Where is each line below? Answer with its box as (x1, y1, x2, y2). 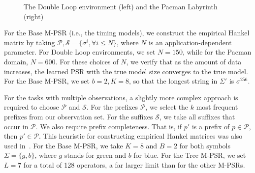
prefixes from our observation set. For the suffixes (4, 111, 153, 121)
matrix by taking (4, 37, 55, 47)
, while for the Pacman (182, 47, 252, 57)
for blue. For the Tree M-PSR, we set (133, 150, 246, 160)
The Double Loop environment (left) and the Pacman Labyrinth (24, 1, 218, 11)
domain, (4, 56, 29, 66)
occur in (4, 121, 29, 131)
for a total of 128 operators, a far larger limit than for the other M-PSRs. (23, 159, 245, 170)
